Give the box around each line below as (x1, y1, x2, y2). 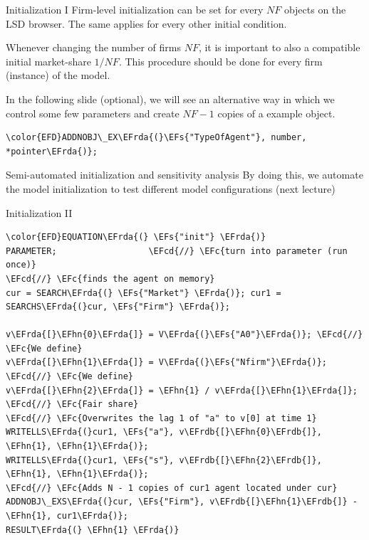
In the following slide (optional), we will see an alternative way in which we (6, 91, 335, 106)
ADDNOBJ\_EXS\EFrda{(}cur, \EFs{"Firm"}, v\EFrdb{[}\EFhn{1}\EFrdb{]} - (6, 497, 358, 507)
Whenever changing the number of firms (6, 40, 181, 55)
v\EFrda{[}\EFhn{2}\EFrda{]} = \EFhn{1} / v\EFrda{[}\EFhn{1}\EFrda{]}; (6, 385, 358, 396)
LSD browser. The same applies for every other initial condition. (6, 16, 287, 31)
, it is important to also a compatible (198, 40, 360, 55)
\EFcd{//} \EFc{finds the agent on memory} (6, 273, 215, 284)
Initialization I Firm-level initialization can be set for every (6, 2, 264, 16)
